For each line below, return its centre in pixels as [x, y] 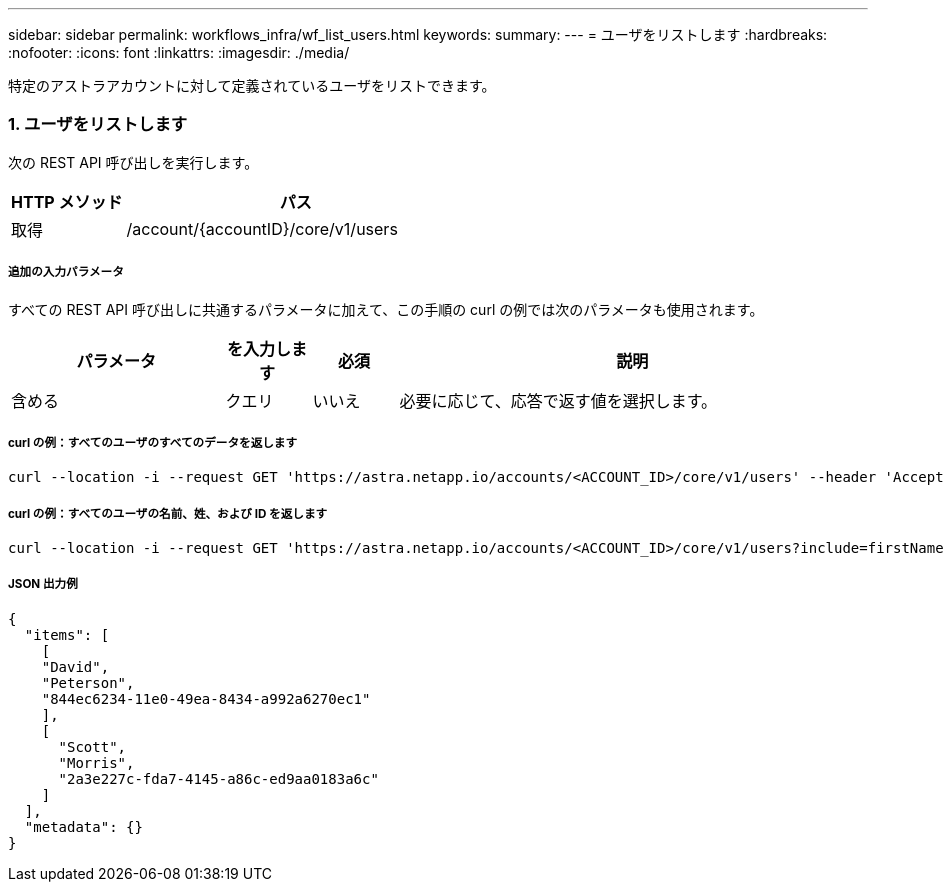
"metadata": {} [83, 826]
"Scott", [92, 746]
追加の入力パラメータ [66, 272]
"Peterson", [88, 682]
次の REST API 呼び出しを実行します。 [133, 162]
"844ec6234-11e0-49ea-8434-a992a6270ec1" [206, 698]
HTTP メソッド [67, 201]
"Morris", [96, 762]
